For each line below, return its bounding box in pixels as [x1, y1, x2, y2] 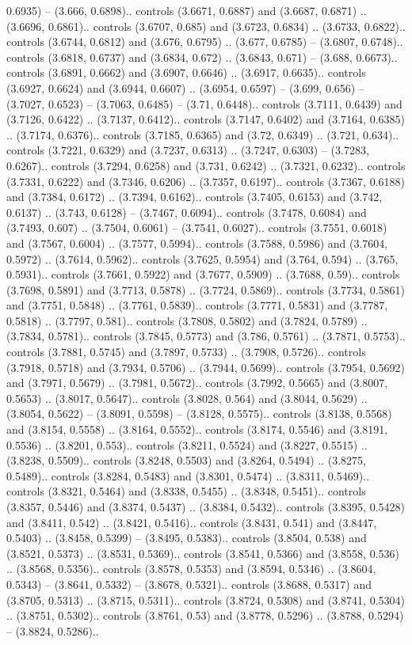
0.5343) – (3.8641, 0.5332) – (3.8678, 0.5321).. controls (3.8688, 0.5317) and [6, 575, 372, 592]
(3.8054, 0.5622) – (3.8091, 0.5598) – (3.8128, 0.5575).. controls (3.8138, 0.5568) [6, 405, 392, 422]
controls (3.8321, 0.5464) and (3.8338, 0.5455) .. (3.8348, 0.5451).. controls [6, 483, 366, 499]
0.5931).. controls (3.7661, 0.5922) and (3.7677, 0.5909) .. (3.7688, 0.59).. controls [6, 266, 400, 283]
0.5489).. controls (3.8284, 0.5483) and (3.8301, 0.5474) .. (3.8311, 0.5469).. [6, 467, 369, 484]
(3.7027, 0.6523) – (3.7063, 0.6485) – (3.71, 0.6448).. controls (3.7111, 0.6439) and [6, 95, 402, 112]
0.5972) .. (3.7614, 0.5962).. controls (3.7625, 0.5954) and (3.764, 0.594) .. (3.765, [6, 250, 399, 267]
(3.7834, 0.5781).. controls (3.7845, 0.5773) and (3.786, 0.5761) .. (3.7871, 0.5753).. [6, 328, 406, 344]
